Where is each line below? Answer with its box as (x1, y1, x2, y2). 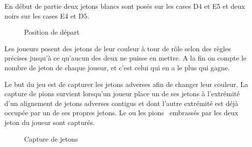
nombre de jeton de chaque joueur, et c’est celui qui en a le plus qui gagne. (4, 62, 230, 72)
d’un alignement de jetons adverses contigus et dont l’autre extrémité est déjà (4, 98, 238, 108)
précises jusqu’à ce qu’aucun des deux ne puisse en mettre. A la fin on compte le (4, 53, 247, 63)
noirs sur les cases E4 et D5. (4, 10, 89, 21)
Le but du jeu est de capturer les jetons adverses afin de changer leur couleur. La (4, 79, 249, 89)
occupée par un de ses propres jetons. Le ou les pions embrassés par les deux (4, 107, 238, 118)
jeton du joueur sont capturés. (4, 117, 95, 127)
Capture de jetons (24, 133, 78, 144)
